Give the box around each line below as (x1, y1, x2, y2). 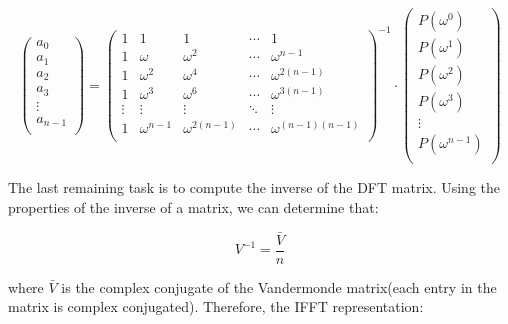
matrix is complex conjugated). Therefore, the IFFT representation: (8, 296, 424, 317)
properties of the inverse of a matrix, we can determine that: (8, 196, 379, 217)
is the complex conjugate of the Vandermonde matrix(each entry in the (61, 276, 497, 297)
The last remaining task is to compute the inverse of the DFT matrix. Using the (8, 177, 501, 198)
